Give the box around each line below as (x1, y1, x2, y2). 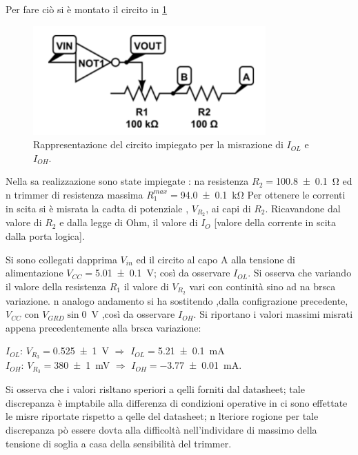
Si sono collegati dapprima (6, 252, 117, 266)
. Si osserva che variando (248, 265, 352, 280)
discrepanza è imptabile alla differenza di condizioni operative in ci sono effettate (6, 395, 348, 410)
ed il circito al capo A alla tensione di (136, 252, 295, 266)
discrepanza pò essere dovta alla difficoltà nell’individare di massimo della (6, 422, 317, 436)
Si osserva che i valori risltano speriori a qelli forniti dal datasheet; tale (6, 382, 305, 396)
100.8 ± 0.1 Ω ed (275, 174, 352, 188)
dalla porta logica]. (6, 229, 85, 243)
